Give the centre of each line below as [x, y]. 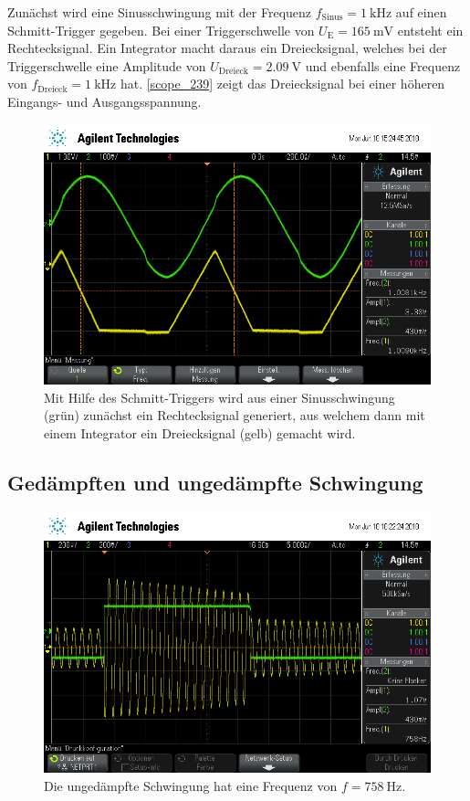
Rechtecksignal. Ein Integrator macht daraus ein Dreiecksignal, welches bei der [227, 48]
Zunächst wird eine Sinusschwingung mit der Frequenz [160, 12]
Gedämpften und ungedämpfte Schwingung [215, 482]
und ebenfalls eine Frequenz [383, 65]
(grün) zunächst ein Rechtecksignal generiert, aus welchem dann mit [235, 415]
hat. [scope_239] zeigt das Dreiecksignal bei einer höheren [282, 84]
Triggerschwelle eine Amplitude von [107, 65]
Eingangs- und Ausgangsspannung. [104, 101]
